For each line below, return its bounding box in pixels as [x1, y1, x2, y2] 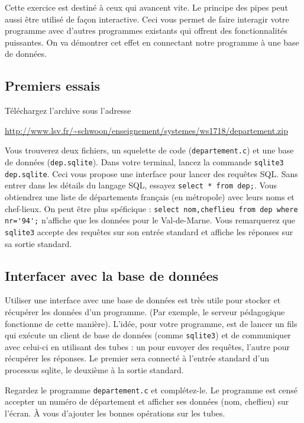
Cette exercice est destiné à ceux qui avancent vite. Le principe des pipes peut [5, 1, 288, 13]
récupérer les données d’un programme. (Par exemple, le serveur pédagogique [5, 305, 285, 318]
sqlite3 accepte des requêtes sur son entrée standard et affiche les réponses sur [5, 225, 293, 238]
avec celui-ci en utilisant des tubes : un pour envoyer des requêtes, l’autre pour [5, 340, 290, 352]
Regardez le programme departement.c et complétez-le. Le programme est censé [5, 383, 298, 396]
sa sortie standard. [5, 237, 72, 249]
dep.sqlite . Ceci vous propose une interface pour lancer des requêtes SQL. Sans [5, 167, 298, 180]
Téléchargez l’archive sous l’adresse [5, 104, 131, 117]
